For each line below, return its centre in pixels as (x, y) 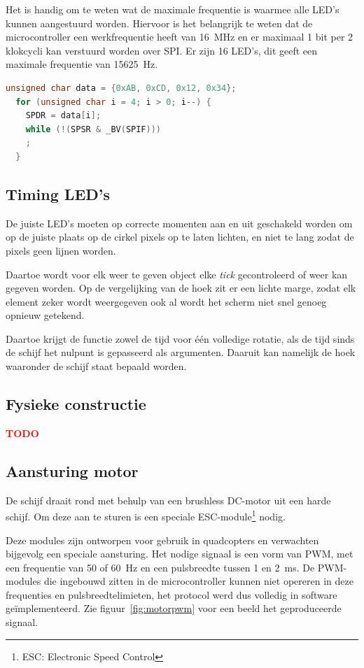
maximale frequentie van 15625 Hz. (82, 64)
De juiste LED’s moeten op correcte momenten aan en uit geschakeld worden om (179, 223)
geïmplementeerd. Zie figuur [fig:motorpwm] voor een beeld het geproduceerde (174, 608)
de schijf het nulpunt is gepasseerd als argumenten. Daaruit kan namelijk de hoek (181, 352)
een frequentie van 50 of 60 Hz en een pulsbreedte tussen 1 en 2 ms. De (160, 567)
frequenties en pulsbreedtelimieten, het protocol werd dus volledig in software (171, 594)
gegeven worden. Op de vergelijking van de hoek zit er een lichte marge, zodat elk (181, 288)
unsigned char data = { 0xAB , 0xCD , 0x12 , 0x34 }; (121, 88)
